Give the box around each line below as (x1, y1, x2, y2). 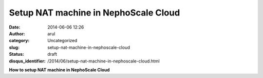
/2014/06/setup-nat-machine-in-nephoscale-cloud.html (47, 58, 160, 64)
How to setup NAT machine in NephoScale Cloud (9, 67, 110, 73)
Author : (9, 31, 25, 36)
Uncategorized (47, 38, 77, 44)
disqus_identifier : (9, 58, 46, 64)
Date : (9, 24, 20, 30)
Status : (9, 51, 24, 57)
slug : (9, 44, 19, 50)
